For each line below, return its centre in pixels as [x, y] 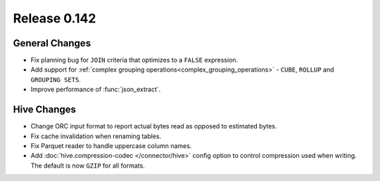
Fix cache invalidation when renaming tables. [96, 136]
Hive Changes [45, 110]
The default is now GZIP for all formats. [88, 166]
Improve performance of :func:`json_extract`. [96, 89]
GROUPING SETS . [56, 79]
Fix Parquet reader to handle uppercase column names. [111, 146]
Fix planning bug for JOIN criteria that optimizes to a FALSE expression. [134, 60]
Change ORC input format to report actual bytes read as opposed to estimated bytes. [154, 126]
